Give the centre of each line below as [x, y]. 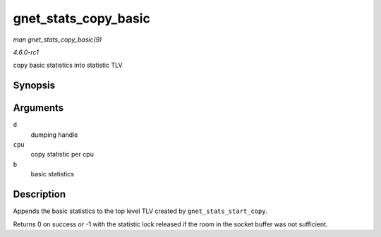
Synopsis [34, 86]
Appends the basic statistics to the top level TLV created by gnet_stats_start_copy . [140, 211]
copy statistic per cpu [62, 154]
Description [40, 194]
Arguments [38, 108]
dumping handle [54, 135]
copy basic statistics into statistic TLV [68, 65]
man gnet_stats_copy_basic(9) [58, 39]
